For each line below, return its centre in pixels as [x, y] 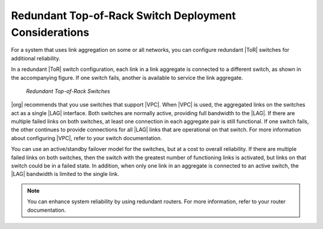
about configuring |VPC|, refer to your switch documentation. [87, 138]
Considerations [50, 32]
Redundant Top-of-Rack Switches [68, 91]
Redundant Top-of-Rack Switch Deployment [124, 16]
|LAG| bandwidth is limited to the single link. [65, 174]
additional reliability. [36, 58]
